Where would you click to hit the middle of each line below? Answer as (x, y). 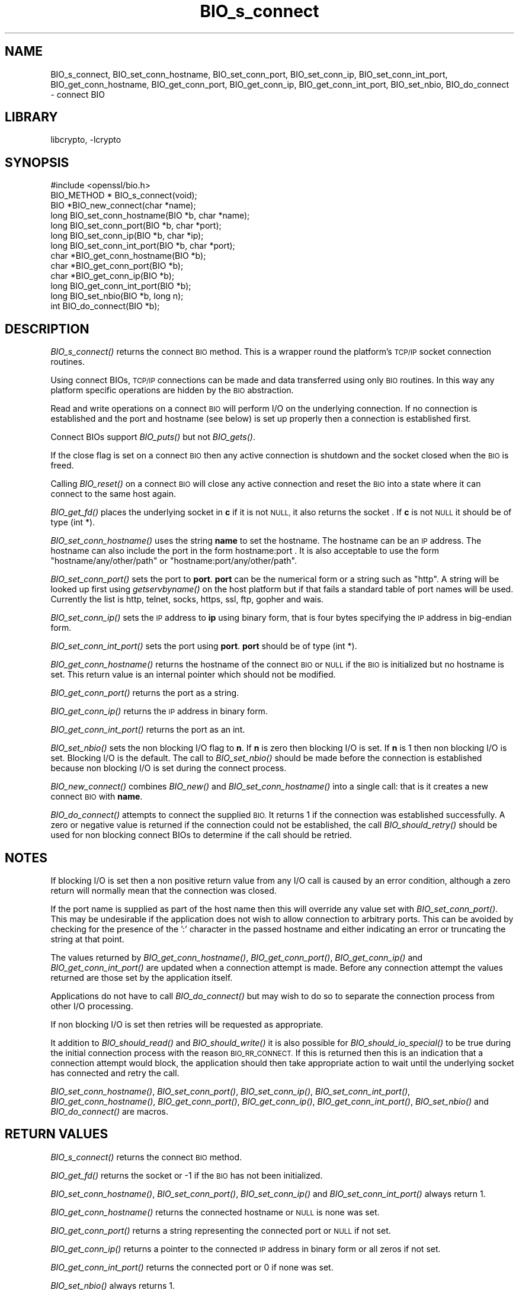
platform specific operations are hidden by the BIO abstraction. (172, 390)
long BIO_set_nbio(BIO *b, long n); (117, 296)
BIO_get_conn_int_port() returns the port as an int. (148, 730)
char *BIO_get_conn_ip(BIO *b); (113, 276)
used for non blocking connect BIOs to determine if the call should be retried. (201, 835)
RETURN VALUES (57, 1134)
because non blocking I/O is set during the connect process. (169, 768)
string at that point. (87, 939)
